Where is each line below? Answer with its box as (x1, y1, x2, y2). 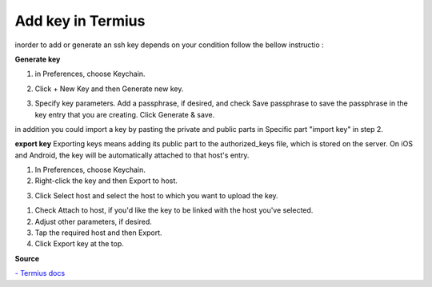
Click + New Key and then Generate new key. (34, 84, 184, 94)
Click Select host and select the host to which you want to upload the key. (34, 190, 279, 200)
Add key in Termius (14, 12, 146, 30)
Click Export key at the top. (34, 239, 124, 249)
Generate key (14, 54, 61, 64)
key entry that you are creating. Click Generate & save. (34, 110, 215, 119)
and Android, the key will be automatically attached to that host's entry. (14, 150, 250, 160)
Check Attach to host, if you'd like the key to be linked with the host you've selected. (34, 205, 314, 215)
